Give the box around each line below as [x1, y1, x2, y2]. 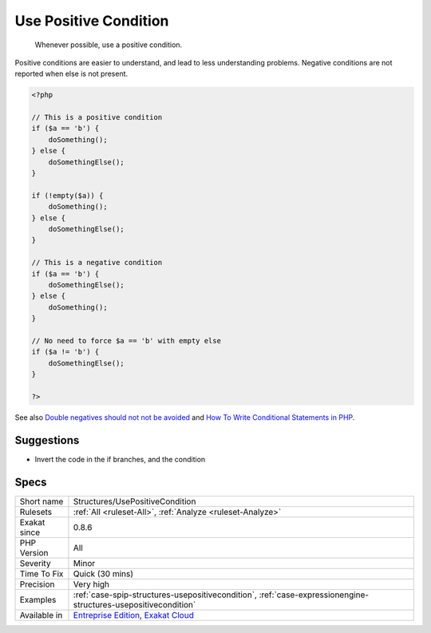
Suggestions [14, 433, 80, 447]
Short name [19, 496, 64, 507]
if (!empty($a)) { [31, 191, 104, 200]
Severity [19, 557, 51, 568]
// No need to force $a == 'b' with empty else [31, 336, 221, 345]
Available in [19, 609, 63, 620]
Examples [19, 594, 57, 605]
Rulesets [19, 506, 52, 517]
